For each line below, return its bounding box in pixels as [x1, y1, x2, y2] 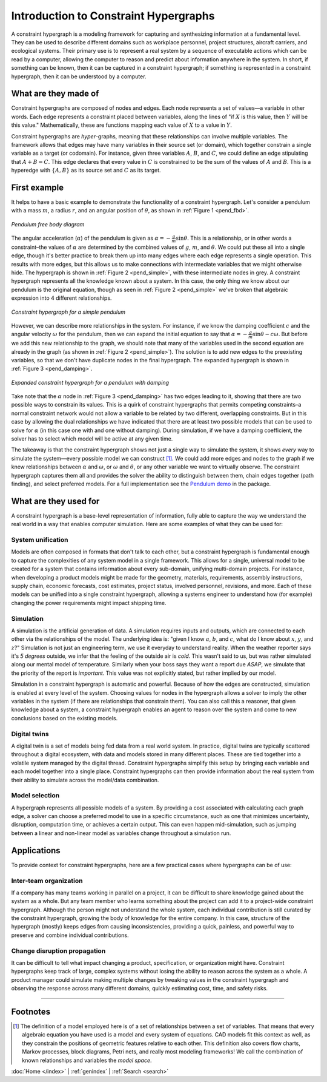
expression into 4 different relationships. [11, 294, 112, 302]
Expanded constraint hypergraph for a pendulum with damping [11, 379, 170, 386]
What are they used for [11, 496, 100, 506]
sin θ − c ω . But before [252, 331, 308, 338]
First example [11, 182, 64, 192]
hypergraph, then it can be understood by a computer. [11, 73, 147, 80]
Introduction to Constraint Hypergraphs [11, 9, 215, 22]
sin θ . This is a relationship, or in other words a [176, 234, 292, 242]
